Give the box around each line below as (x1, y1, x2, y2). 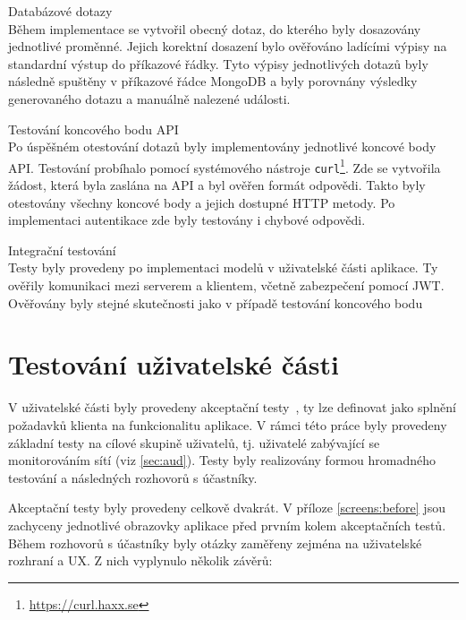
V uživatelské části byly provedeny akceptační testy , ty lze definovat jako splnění (8, 398, 456, 417)
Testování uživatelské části (8, 346, 339, 383)
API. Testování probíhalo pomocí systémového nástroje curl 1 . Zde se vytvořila (8, 155, 441, 177)
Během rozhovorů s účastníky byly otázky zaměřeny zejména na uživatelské (8, 533, 422, 552)
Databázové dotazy (8, 2, 113, 20)
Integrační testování (8, 240, 116, 259)
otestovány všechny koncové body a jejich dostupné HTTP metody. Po (8, 193, 395, 211)
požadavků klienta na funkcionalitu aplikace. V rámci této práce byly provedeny (8, 415, 447, 434)
